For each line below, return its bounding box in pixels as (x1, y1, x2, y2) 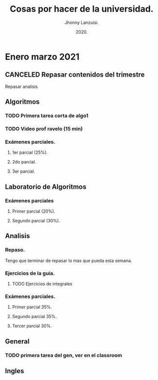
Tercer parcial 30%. (12, 323, 52, 329)
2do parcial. (12, 159, 36, 165)
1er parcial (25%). (12, 150, 48, 156)
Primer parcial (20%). (12, 208, 55, 214)
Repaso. (5, 246, 25, 253)
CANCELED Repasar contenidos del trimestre (5, 71, 145, 79)
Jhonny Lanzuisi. (65, 20, 99, 25)
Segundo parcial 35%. (12, 314, 57, 320)
